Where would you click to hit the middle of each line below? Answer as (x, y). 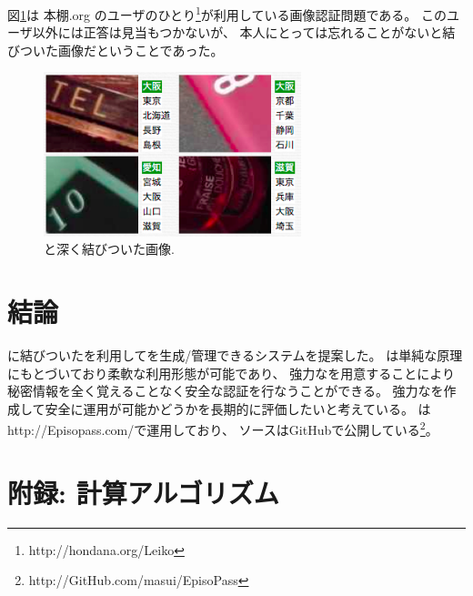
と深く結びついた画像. (109, 249)
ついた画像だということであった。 (121, 50)
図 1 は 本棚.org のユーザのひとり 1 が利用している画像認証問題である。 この (227, 13)
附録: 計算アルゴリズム (143, 492)
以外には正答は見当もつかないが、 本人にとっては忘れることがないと (237, 32)
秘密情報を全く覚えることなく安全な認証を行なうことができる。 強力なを (226, 391)
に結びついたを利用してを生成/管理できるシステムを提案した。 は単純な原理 (235, 354)
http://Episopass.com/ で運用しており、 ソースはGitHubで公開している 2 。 (223, 428)
